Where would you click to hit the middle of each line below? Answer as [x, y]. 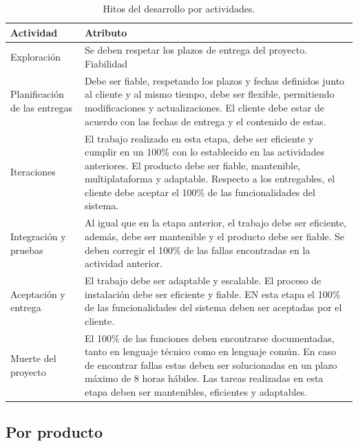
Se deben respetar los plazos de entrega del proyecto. [196, 50]
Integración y [38, 236]
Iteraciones [33, 172]
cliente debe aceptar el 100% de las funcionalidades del [200, 192]
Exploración [35, 57]
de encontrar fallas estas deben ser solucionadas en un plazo [211, 364]
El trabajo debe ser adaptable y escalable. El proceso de [203, 280]
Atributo [106, 32]
